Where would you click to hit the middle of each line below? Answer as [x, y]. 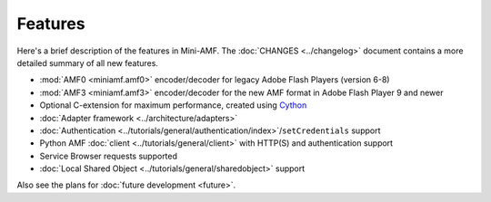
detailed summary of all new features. [88, 63]
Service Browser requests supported [108, 156]
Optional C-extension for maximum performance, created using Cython [173, 105]
